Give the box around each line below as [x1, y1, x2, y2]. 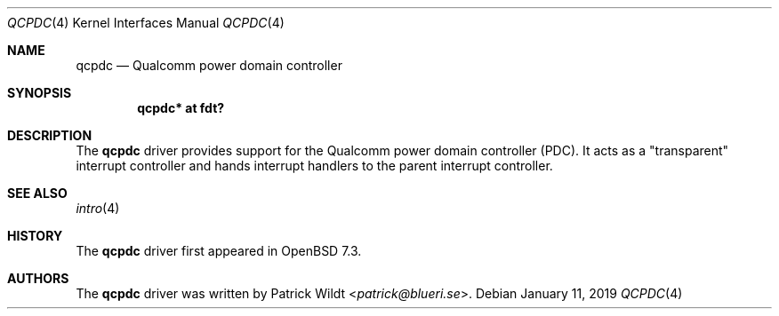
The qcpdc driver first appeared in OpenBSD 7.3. [76, 243, 362, 258]
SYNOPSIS [7, 85, 72, 100]
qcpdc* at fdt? [137, 100, 225, 115]
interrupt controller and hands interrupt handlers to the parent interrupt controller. [76, 158, 553, 173]
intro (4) [76, 201, 120, 216]
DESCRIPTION [7, 128, 92, 143]
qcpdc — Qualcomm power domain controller [76, 58, 342, 73]
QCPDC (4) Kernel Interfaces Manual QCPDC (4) [7, 15, 285, 30]
